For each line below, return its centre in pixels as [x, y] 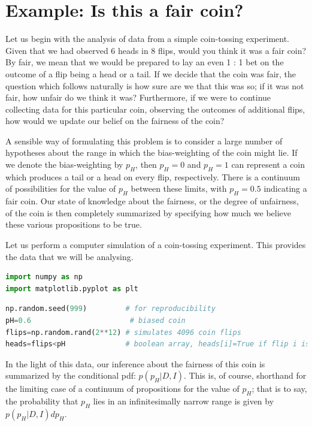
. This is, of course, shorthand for [245, 375]
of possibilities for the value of [61, 188]
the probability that [42, 401]
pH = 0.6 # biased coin [96, 321]
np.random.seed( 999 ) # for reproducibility [110, 309]
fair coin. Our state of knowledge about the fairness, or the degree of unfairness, [152, 201]
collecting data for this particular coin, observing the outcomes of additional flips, [155, 109]
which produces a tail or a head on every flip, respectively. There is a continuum [153, 176]
